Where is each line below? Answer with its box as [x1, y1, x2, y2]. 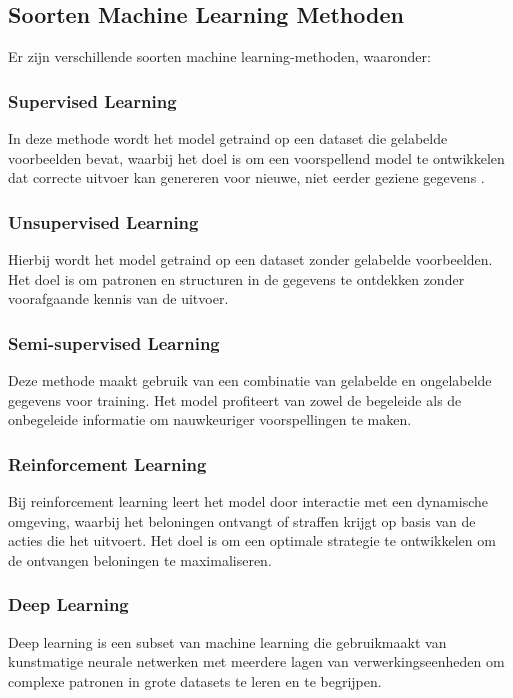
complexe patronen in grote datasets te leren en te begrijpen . [8, 670, 382, 691]
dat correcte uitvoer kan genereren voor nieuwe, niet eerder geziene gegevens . [8, 167, 485, 188]
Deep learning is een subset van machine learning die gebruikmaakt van [8, 631, 447, 652]
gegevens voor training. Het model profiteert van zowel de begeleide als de [8, 389, 462, 410]
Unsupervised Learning [8, 209, 199, 234]
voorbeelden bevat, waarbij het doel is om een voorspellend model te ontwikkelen [8, 147, 505, 168]
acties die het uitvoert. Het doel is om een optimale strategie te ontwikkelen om [8, 530, 496, 551]
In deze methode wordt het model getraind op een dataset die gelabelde [8, 128, 448, 149]
